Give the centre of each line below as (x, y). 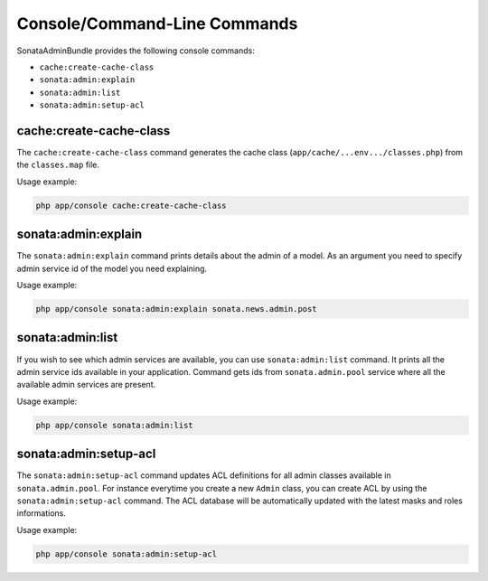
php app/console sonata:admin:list (114, 425)
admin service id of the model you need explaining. (112, 268)
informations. (42, 513)
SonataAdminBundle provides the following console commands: (136, 51)
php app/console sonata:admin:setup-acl (126, 554)
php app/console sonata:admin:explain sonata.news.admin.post (176, 309)
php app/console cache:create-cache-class (131, 205)
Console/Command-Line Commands (157, 23)
